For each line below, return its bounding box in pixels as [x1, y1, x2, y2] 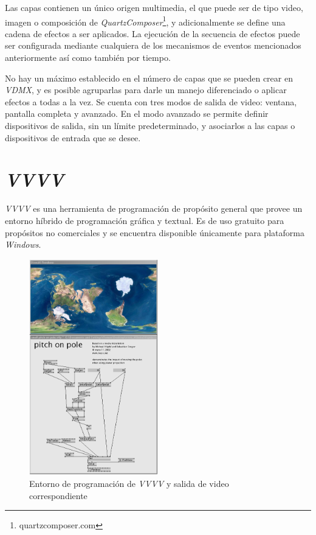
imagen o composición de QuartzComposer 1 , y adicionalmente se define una [5, 13, 286, 28]
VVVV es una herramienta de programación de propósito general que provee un [5, 202, 303, 215]
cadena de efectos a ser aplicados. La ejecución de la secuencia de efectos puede [5, 27, 300, 40]
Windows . [5, 238, 41, 251]
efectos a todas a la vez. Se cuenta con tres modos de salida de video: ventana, [5, 95, 297, 108]
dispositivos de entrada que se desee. [5, 131, 141, 144]
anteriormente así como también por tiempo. [5, 51, 171, 64]
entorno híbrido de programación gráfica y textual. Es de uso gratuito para [5, 214, 284, 226]
